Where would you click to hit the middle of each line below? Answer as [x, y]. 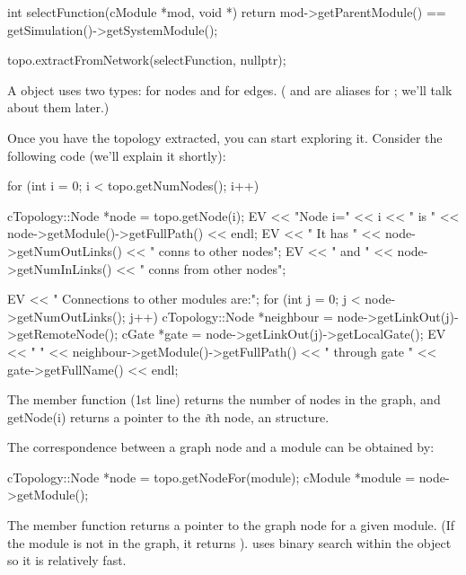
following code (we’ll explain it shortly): [117, 155]
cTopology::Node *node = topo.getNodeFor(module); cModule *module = [211, 477]
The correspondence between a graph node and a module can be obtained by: [221, 447]
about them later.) [58, 107]
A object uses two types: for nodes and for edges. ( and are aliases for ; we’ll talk [230, 89]
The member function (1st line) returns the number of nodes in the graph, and [224, 399]
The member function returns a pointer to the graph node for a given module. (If [231, 525]
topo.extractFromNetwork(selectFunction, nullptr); [147, 60]
